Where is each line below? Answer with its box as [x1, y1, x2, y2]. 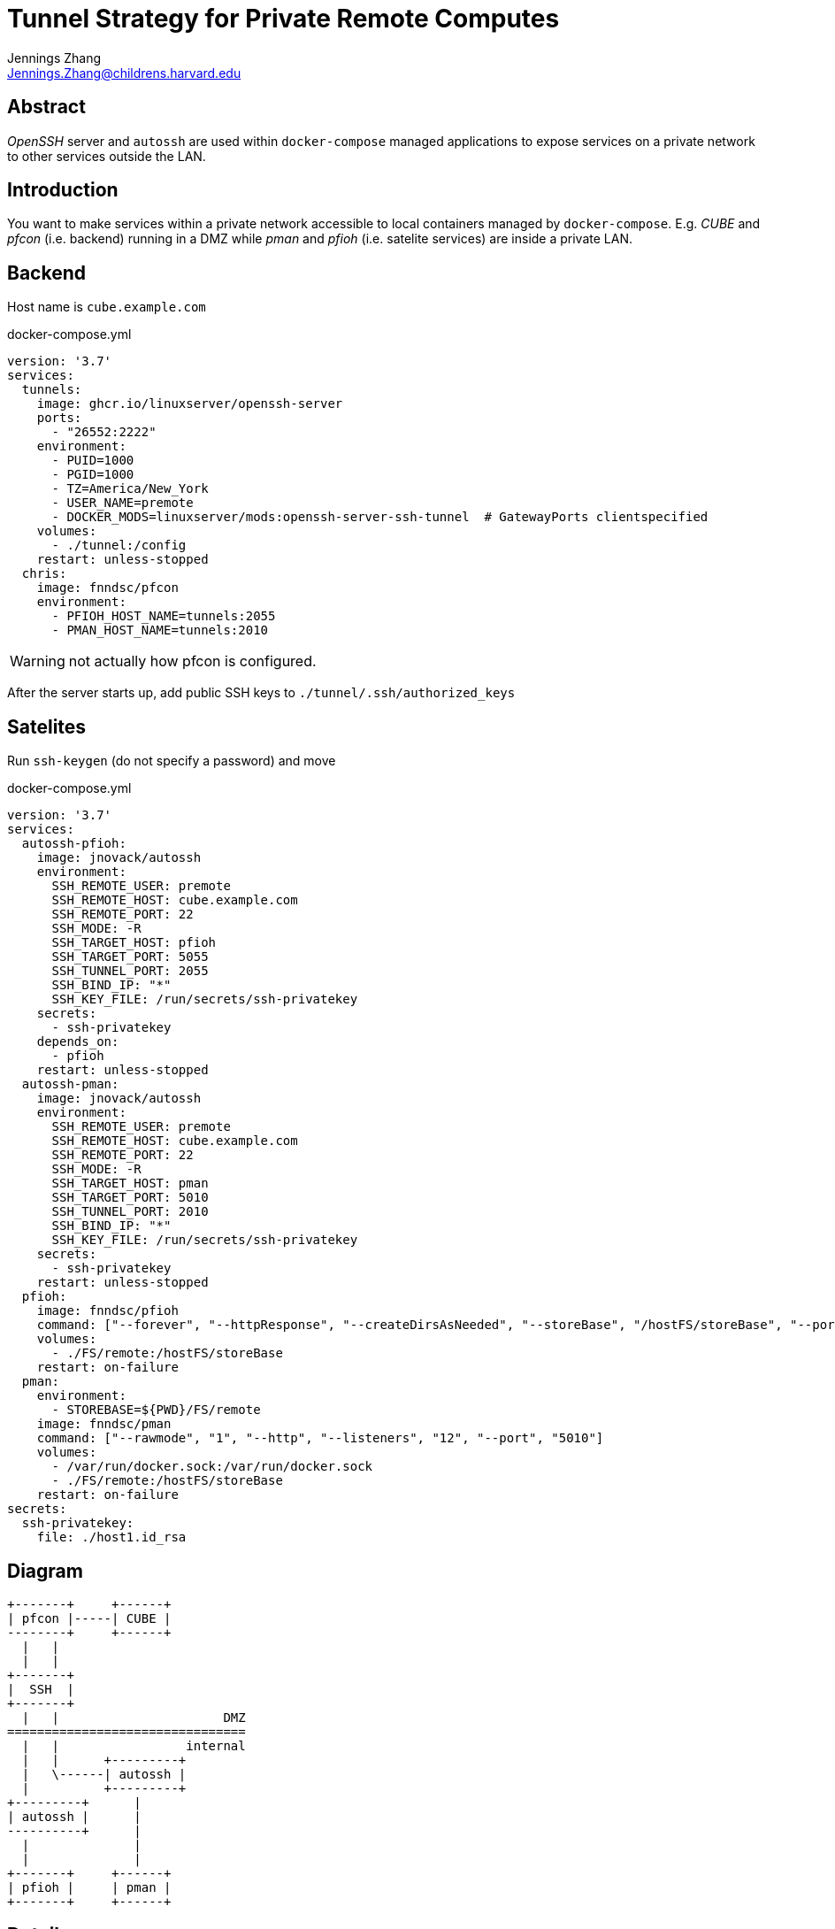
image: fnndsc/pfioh [36, 1303, 179, 1318]
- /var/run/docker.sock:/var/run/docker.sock [51, 1459, 373, 1474]
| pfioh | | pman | [7, 1879, 172, 1894]
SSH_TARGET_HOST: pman [51, 1176, 209, 1191]
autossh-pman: [21, 1077, 119, 1092]
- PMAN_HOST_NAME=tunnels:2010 [51, 623, 269, 638]
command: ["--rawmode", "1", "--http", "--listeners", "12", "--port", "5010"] [36, 1431, 604, 1446]
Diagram [7, 1559, 83, 1582]
